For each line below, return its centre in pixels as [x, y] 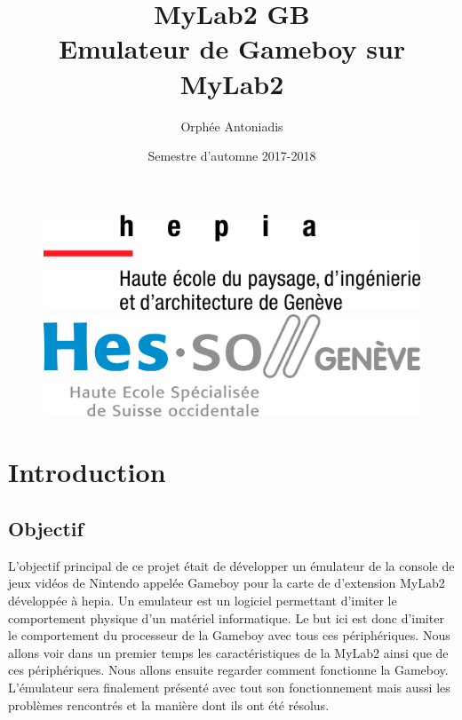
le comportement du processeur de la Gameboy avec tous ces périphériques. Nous [229, 635]
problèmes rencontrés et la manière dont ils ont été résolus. [169, 704]
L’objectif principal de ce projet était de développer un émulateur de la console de [231, 565]
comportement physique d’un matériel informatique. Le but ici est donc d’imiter [226, 617]
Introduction [87, 472]
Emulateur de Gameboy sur [232, 48]
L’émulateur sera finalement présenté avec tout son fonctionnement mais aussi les [229, 687]
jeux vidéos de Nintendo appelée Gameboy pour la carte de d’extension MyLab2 [227, 583]
